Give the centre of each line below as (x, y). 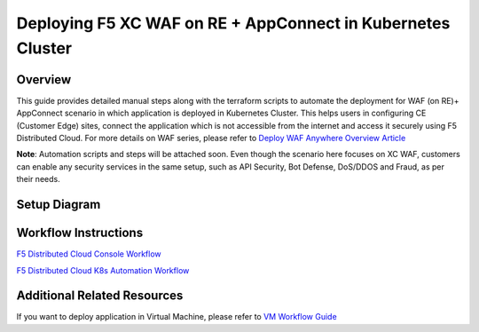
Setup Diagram (59, 205)
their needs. (39, 179)
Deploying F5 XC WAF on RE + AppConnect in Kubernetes (233, 23)
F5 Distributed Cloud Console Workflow (89, 254)
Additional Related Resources (100, 296)
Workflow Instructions (80, 233)
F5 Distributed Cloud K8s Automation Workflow (103, 270)
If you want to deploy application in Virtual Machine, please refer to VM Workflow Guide (177, 317)
